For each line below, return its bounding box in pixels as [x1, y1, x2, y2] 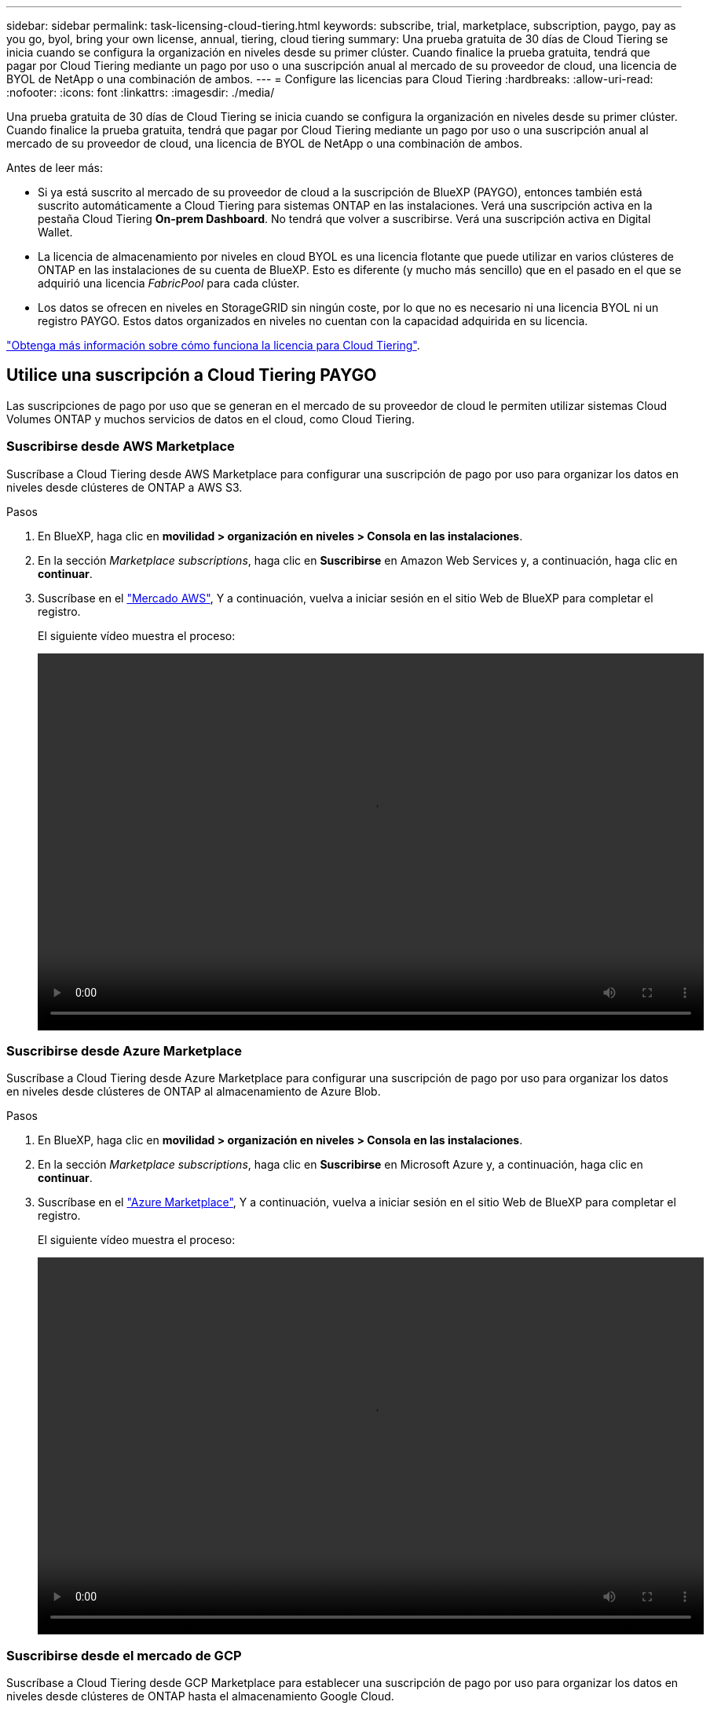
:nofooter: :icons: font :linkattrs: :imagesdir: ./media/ [6, 86, 275, 99]
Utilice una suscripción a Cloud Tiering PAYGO [6, 365, 377, 386]
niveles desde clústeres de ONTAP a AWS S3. [6, 480, 243, 494]
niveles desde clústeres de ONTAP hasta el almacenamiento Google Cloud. [6, 1689, 394, 1704]
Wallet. [38, 225, 73, 239]
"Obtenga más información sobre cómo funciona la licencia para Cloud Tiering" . [6, 339, 420, 352]
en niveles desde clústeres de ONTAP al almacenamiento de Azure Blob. [6, 1085, 381, 1099]
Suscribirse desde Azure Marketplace [6, 1042, 242, 1059]
